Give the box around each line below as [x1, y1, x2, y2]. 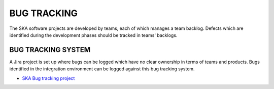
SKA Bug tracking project [22, 75, 75, 81]
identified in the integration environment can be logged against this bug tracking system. [9, 66, 195, 72]
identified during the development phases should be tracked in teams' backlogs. [9, 32, 178, 38]
